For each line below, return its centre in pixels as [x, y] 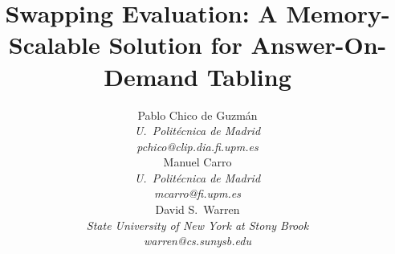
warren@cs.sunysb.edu [197, 241]
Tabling [249, 76]
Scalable [54, 45]
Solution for [175, 45]
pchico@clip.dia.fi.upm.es [197, 146]
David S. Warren [197, 209]
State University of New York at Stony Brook [197, 225]
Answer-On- [319, 45]
